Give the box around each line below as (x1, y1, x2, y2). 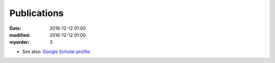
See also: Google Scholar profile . (22, 48, 91, 54)
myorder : (9, 39, 30, 45)
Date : (9, 25, 21, 31)
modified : (9, 32, 31, 38)
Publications (9, 8, 64, 19)
